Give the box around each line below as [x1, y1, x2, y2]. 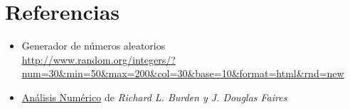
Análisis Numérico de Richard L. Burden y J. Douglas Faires [21, 89, 287, 104]
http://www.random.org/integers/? [21, 52, 176, 67]
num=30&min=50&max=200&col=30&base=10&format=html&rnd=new [21, 66, 344, 81]
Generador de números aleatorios [21, 38, 166, 53]
